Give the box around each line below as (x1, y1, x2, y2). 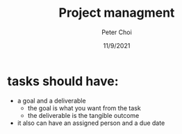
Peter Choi (101, 28, 132, 36)
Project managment (58, 5, 175, 21)
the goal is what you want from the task (27, 103, 141, 112)
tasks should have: (7, 73, 119, 89)
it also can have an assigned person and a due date (17, 119, 165, 127)
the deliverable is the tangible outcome (27, 111, 140, 119)
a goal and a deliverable (17, 96, 86, 105)
